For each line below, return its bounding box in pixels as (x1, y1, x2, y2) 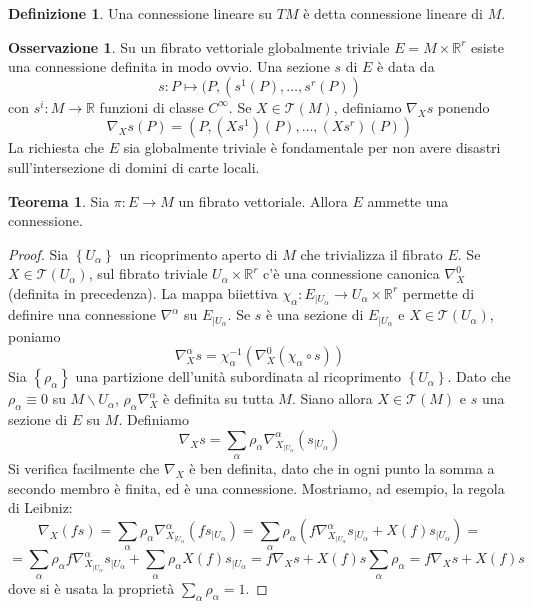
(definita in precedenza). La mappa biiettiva (8, 282, 278, 303)
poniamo (8, 325, 61, 346)
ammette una (367, 190, 449, 211)
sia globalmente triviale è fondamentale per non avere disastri (123, 137, 501, 158)
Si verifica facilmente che (8, 458, 160, 479)
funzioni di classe (99, 96, 204, 117)
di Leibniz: (8, 497, 73, 518)
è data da (377, 56, 435, 77)
